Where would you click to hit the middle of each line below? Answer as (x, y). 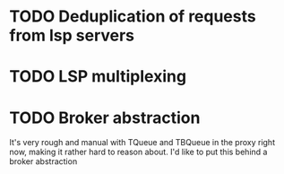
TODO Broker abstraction (105, 117)
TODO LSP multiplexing (98, 77)
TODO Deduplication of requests (133, 17)
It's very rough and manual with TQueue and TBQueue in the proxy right (142, 143)
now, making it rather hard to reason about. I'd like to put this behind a (138, 152)
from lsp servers (72, 35)
